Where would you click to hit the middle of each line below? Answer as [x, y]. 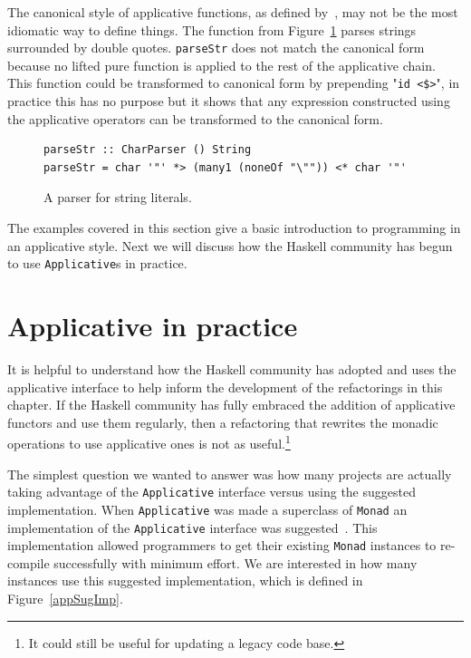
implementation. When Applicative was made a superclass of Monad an [207, 509]
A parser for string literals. [118, 197]
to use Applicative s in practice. [97, 263]
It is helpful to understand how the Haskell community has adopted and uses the [232, 369]
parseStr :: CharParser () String [148, 150]
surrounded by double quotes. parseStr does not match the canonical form [216, 48]
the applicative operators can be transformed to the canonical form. [195, 118]
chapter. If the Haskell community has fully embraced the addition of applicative [231, 405]
